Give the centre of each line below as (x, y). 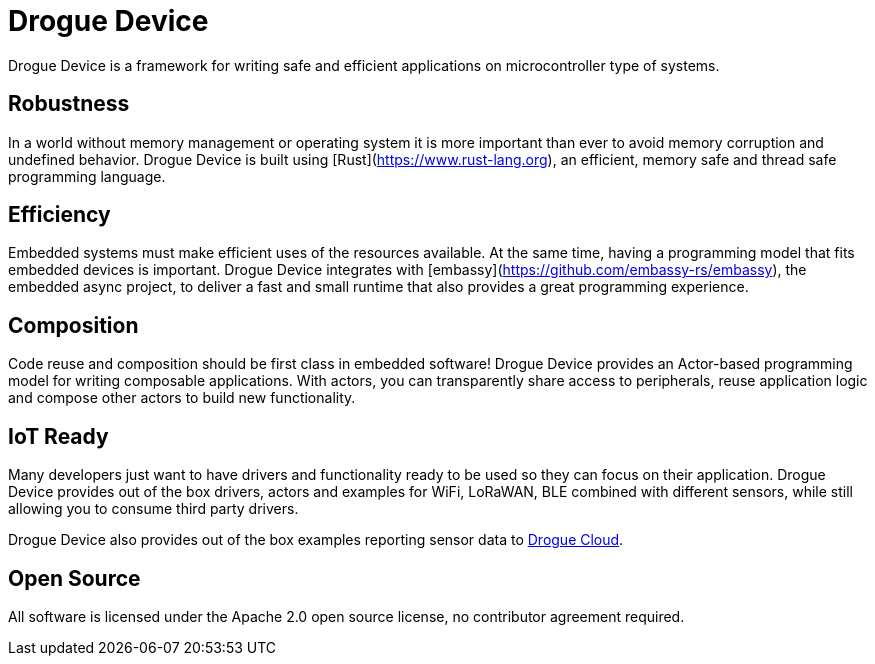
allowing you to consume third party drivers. (153, 509)
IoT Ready (58, 436)
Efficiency (59, 215)
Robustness (69, 104)
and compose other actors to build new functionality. (182, 398)
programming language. (87, 176)
